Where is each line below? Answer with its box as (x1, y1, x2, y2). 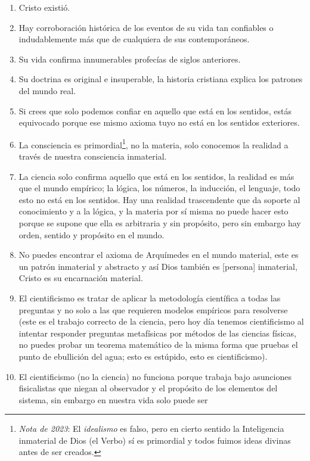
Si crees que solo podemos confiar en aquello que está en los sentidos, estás (18, 104, 292, 117)
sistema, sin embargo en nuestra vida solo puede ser (18, 393, 208, 406)
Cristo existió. (18, 1, 70, 13)
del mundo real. (18, 84, 76, 96)
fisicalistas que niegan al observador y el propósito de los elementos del (18, 382, 278, 394)
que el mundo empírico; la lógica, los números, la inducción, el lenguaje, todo (18, 182, 300, 194)
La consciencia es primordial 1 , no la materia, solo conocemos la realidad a (18, 136, 289, 151)
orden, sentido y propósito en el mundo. (18, 228, 165, 241)
